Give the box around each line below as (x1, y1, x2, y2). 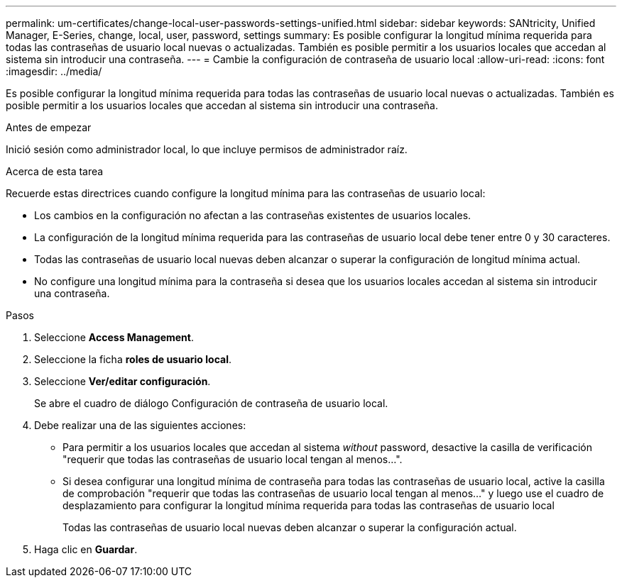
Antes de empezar (6, 121, 92, 133)
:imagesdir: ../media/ (6, 65, 102, 77)
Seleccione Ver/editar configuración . (34, 375, 211, 387)
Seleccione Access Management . (34, 331, 195, 343)
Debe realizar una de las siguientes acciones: (34, 419, 246, 431)
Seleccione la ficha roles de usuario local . (34, 353, 231, 365)
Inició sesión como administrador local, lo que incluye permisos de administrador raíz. (6, 143, 408, 155)
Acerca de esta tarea (6, 165, 104, 177)
